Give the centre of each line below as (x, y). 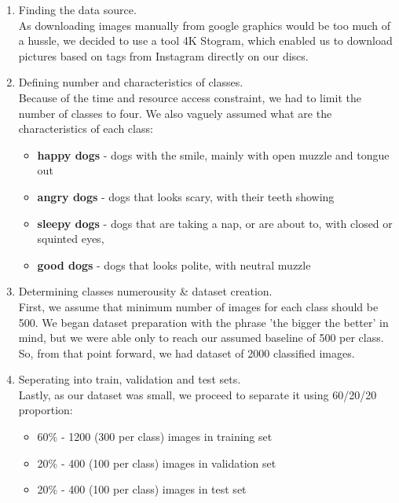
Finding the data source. (77, 9)
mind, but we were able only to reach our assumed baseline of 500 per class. (201, 338)
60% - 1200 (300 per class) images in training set (155, 437)
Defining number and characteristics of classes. (131, 82)
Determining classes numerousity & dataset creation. (145, 291)
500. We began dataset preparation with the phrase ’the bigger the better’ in (203, 322)
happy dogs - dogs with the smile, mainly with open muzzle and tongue (213, 154)
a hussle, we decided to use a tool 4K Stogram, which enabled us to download (205, 40)
